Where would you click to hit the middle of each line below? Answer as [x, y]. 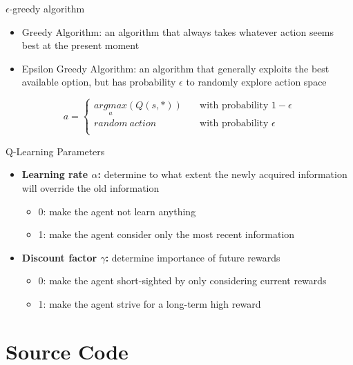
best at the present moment [80, 45]
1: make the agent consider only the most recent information [166, 234]
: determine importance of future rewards [193, 257]
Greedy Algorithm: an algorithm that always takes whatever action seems [178, 31]
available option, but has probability [99, 82]
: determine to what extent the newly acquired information [222, 174]
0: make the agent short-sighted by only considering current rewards [182, 280]
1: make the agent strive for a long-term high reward [150, 303]
